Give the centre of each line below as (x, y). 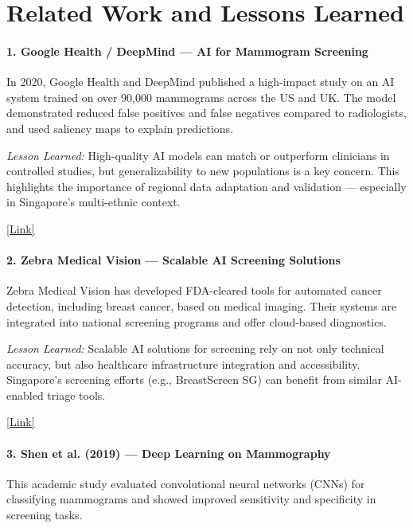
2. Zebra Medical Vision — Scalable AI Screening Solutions (173, 260)
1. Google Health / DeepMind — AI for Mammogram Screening (187, 51)
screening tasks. (45, 515)
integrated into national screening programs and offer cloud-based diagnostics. (197, 321)
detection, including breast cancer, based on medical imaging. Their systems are (202, 305)
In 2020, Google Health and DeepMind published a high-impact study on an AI (201, 82)
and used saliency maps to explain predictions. (120, 128)
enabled (25, 395)
